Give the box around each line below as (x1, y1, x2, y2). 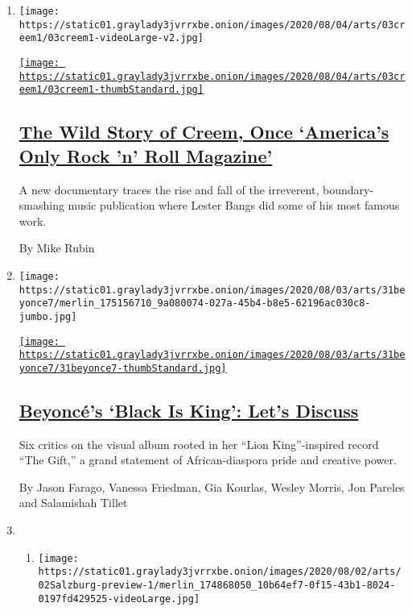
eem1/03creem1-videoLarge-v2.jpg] (19, 32, 204, 44)
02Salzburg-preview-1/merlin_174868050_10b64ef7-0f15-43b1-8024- (38, 579, 396, 591)
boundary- (322, 181, 374, 197)
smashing (19, 197, 64, 214)
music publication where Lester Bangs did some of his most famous (68, 197, 400, 214)
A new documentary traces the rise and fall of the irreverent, (19, 181, 319, 197)
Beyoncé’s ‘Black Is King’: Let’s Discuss (19, 397, 359, 422)
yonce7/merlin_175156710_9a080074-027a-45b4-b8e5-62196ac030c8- (19, 297, 371, 310)
